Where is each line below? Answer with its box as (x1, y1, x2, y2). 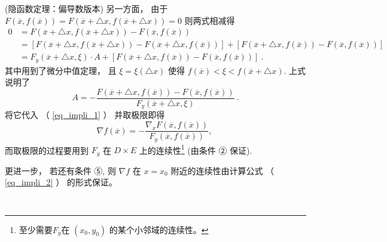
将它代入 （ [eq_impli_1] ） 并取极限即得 (5, 108, 165, 121)
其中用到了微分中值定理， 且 (5, 64, 117, 76)
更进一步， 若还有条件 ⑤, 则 (5, 164, 116, 176)
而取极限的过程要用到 (5, 144, 89, 156)
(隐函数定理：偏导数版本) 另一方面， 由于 (5, 2, 168, 14)
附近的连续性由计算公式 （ (170, 164, 275, 176)
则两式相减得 (184, 14, 235, 26)
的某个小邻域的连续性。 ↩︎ (109, 223, 209, 235)
